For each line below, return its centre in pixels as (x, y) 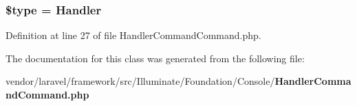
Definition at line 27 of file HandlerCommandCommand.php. (133, 35)
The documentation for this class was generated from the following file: (155, 58)
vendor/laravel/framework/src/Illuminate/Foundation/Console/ (140, 81)
